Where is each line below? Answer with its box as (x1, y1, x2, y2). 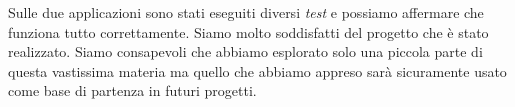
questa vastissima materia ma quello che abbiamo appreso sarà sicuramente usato (8, 60, 507, 81)
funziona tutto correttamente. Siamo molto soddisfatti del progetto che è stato (8, 21, 489, 42)
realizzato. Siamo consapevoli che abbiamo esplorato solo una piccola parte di (8, 41, 483, 62)
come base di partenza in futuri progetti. (8, 80, 257, 101)
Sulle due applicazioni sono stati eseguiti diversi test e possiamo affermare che (8, 2, 484, 22)
